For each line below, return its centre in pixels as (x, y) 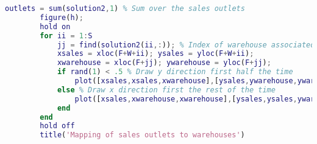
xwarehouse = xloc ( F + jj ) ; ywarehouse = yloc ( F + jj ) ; (164, 63)
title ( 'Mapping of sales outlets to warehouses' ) (142, 135)
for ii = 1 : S (66, 36)
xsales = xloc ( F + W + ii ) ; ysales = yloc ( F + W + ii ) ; (155, 54)
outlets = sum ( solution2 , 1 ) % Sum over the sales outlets (125, 9)
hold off (57, 126)
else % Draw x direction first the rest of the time (166, 90)
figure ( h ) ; (62, 17)
